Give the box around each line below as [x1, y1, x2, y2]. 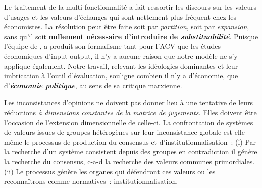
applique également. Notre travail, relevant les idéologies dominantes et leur [4, 60, 238, 71]
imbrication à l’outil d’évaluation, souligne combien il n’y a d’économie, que [4, 70, 238, 81]
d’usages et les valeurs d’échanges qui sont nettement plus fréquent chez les [4, 11, 236, 22]
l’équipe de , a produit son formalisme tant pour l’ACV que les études [4, 41, 221, 51]
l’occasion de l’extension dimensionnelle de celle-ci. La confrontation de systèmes [4, 117, 253, 127]
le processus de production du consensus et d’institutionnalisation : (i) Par [24, 136, 256, 147]
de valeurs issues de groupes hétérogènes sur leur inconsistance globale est [4, 127, 233, 137]
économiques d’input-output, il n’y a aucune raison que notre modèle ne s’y [4, 50, 238, 61]
